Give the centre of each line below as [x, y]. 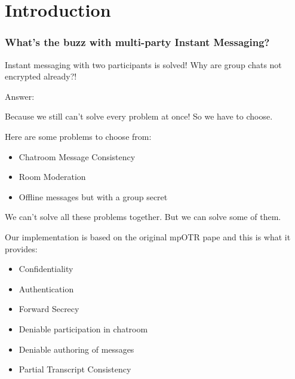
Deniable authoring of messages [76, 349]
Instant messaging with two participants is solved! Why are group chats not [143, 64]
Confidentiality [46, 269]
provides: [21, 248]
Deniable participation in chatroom [83, 328]
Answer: [20, 96]
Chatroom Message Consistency [77, 156]
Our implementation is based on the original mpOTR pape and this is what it [148, 236]
